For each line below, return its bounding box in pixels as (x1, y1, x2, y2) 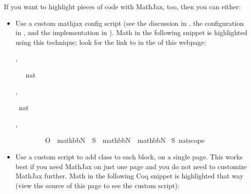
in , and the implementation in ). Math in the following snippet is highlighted (15, 27, 248, 38)
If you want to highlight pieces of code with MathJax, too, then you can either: (4, 1, 241, 11)
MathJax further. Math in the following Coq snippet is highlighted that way (15, 171, 244, 181)
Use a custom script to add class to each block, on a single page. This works (15, 151, 243, 161)
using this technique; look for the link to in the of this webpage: (15, 37, 206, 47)
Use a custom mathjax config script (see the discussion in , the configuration (15, 18, 244, 28)
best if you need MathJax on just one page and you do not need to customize (15, 161, 247, 171)
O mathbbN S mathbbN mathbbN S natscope (45, 135, 205, 145)
